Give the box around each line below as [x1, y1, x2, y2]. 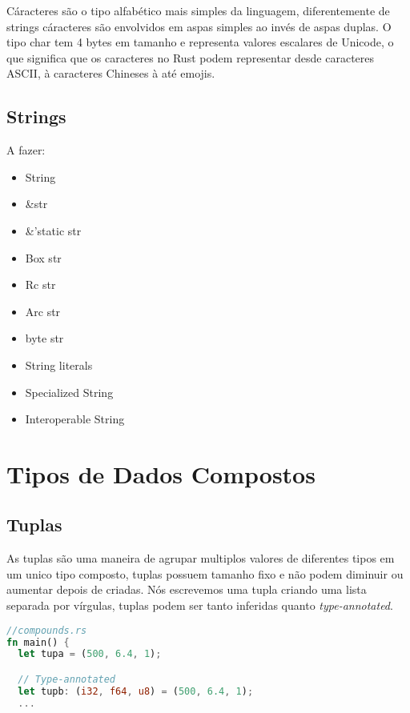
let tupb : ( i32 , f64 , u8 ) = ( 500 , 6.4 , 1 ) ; [18, 685, 254, 697]
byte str [25, 330, 64, 346]
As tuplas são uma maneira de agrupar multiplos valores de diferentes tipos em [6, 550, 395, 567]
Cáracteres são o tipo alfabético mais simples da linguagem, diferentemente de [6, 2, 390, 18]
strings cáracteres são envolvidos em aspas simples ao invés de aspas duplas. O [6, 18, 392, 34]
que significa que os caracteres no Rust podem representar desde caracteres [6, 49, 375, 66]
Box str [25, 249, 62, 266]
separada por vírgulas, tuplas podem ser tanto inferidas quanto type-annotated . [6, 597, 393, 614]
